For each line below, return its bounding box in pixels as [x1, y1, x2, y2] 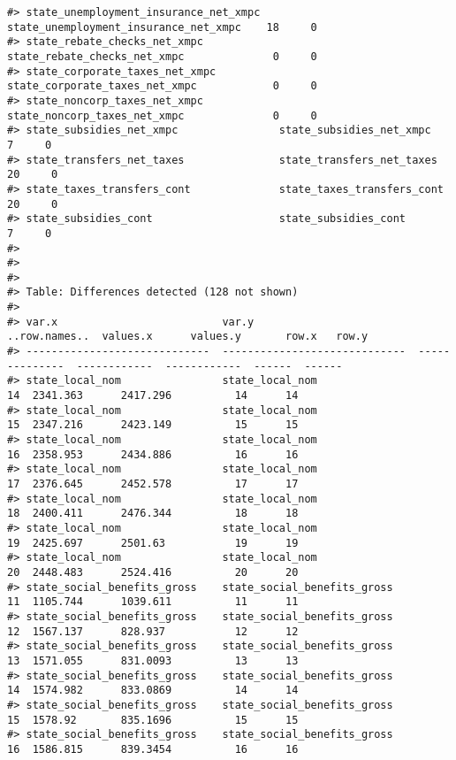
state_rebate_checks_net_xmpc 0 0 [7, 50, 317, 63]
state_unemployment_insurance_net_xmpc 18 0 [7, 20, 317, 34]
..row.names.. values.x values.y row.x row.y [7, 330, 369, 343]
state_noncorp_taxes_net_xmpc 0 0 [7, 109, 317, 122]
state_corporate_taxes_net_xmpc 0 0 [7, 80, 317, 93]
